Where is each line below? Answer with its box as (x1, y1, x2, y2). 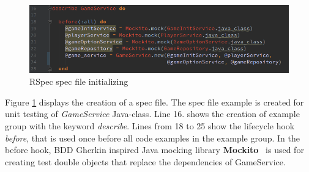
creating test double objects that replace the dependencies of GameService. (5, 155, 286, 168)
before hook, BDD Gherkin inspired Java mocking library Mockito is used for (5, 143, 304, 156)
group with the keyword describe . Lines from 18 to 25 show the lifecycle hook (5, 119, 295, 132)
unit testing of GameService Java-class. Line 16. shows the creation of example (5, 107, 300, 120)
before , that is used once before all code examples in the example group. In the (5, 131, 300, 144)
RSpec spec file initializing (29, 75, 128, 88)
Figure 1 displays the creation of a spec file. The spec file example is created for (5, 95, 304, 108)
